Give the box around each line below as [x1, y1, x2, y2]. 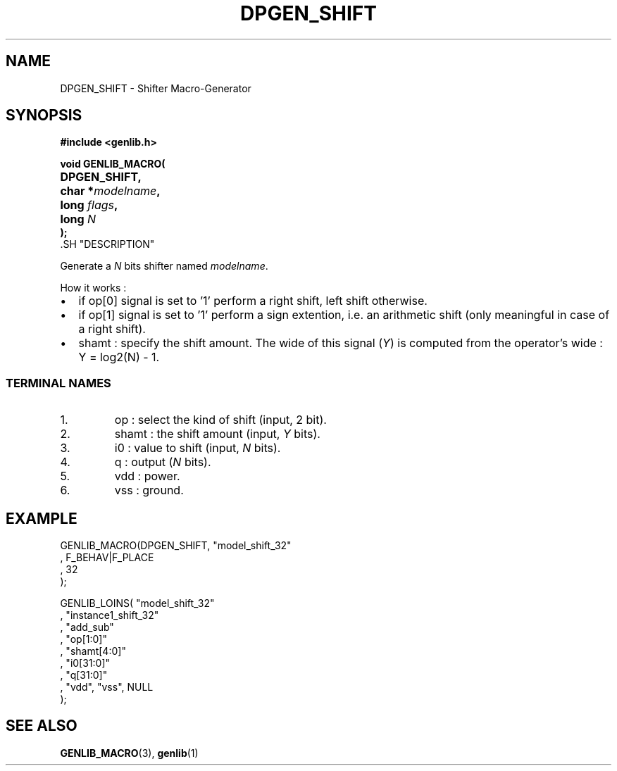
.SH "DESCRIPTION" [60, 238, 155, 251]
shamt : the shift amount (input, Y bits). [114, 427, 320, 441]
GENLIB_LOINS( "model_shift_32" [60, 597, 215, 610]
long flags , [60, 198, 118, 213]
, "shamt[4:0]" [60, 645, 126, 658]
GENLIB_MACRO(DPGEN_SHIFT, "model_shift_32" [60, 539, 292, 552]
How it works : [60, 282, 127, 294]
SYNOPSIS [6, 106, 82, 125]
